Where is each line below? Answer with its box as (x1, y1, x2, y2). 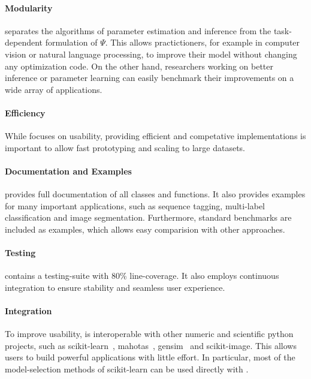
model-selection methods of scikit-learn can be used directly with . (5, 363, 249, 375)
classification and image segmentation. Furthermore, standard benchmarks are (5, 211, 292, 224)
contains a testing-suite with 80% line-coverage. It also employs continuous (5, 269, 279, 282)
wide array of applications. (5, 83, 102, 95)
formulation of (45, 36, 98, 49)
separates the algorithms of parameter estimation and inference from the (5, 24, 271, 37)
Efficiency (5, 106, 46, 119)
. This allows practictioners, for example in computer (105, 36, 300, 49)
